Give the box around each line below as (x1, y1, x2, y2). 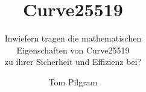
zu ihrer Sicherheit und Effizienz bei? (4, 55, 142, 68)
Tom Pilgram (48, 75, 98, 88)
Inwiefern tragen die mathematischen (4, 32, 142, 44)
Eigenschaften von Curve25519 (16, 43, 130, 56)
